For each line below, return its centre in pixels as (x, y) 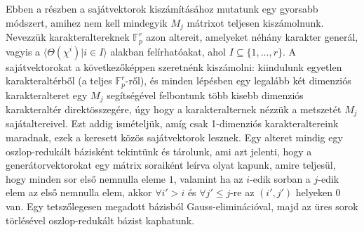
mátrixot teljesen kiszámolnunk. (255, 22)
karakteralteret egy (47, 95)
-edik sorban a (280, 178)
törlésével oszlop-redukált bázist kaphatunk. (100, 220)
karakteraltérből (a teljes (59, 80)
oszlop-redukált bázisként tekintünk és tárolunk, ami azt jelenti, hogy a (159, 151)
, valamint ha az (208, 178)
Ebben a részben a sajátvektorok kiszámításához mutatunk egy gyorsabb (162, 8)
